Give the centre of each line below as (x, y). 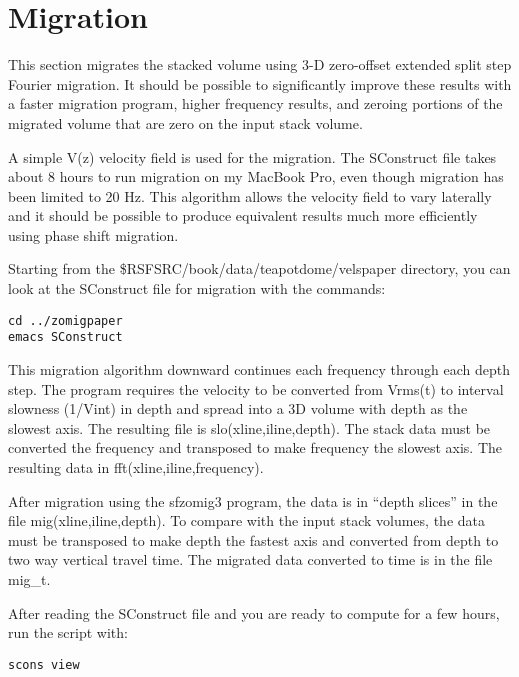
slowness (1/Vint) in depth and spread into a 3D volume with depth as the (238, 408)
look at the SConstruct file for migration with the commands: (197, 288)
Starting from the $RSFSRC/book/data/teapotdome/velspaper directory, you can (259, 268)
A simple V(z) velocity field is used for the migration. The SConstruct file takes (252, 156)
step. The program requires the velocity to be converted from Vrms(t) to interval (256, 388)
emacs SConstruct (65, 337)
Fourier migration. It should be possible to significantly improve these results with (260, 83)
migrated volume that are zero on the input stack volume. (185, 122)
